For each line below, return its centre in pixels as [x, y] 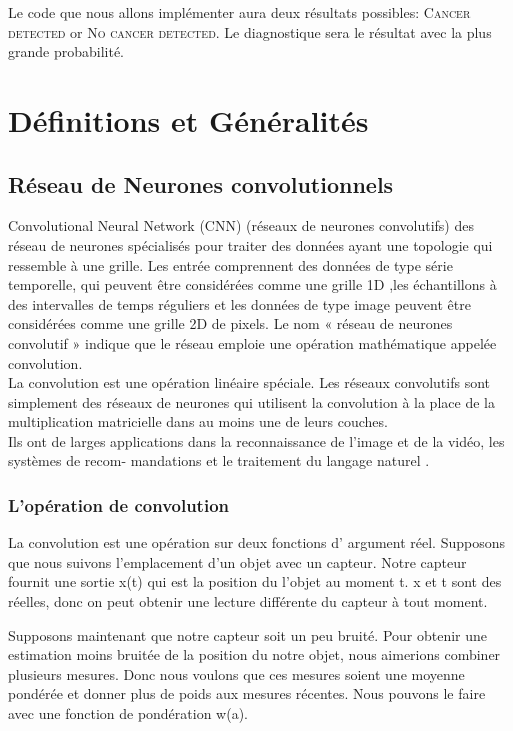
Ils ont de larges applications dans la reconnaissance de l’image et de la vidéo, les [256, 440]
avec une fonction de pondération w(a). [128, 713]
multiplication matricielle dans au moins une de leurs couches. [198, 421]
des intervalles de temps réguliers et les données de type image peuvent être [239, 303]
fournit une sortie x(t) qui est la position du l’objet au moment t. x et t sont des [255, 581]
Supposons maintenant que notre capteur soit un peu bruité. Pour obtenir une [248, 634]
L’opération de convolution [119, 505]
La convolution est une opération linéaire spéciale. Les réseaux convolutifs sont [249, 382]
